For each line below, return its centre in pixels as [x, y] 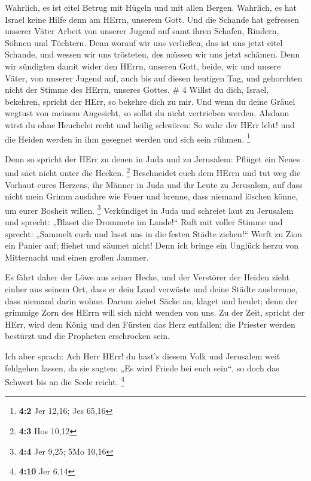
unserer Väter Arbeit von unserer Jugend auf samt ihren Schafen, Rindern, [142, 31]
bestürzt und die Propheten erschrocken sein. [87, 336]
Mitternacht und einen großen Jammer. [77, 257]
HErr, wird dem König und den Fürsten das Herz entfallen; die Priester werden [150, 324]
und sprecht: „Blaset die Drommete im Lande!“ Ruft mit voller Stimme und [144, 222]
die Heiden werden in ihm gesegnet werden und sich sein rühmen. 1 [128, 138]
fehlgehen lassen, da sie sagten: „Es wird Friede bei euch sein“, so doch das [142, 367]
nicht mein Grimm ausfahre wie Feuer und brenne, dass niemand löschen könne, [151, 196]
